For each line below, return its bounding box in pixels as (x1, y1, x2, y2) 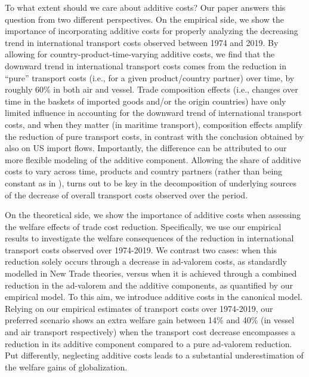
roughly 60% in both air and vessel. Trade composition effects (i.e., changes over (5, 83, 298, 96)
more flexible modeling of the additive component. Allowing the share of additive (5, 153, 301, 165)
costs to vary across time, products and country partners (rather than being (5, 165, 283, 177)
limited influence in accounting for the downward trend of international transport (5, 106, 302, 119)
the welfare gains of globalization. (5, 360, 128, 373)
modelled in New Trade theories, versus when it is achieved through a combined (5, 267, 297, 280)
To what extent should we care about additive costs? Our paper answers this (5, 1, 286, 13)
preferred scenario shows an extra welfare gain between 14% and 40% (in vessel (5, 314, 295, 326)
